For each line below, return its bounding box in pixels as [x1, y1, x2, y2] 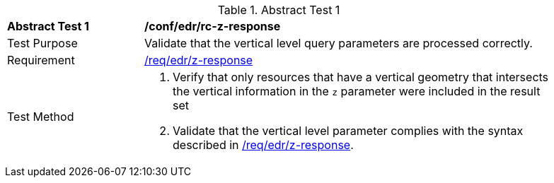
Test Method [7, 110, 74, 124]
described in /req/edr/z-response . [173, 138, 354, 152]
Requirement [7, 53, 75, 67]
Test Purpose [7, 36, 78, 50]
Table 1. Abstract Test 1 [217, 3, 340, 17]
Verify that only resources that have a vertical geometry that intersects [173, 70, 549, 84]
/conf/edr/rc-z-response [144, 19, 281, 33]
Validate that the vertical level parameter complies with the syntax [173, 124, 524, 138]
